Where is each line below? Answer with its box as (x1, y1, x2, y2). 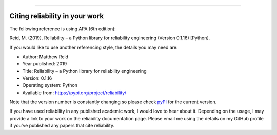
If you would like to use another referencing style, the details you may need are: (9, 44, 178, 51)
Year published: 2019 (22, 61, 67, 67)
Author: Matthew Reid (22, 54, 69, 60)
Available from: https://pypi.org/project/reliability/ (22, 89, 127, 96)
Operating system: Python (22, 82, 78, 88)
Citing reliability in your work (9, 12, 104, 20)
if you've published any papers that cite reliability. (9, 123, 115, 129)
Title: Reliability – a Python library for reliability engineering (22, 68, 147, 74)
